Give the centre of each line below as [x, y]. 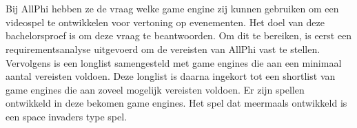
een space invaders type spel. [67, 116]
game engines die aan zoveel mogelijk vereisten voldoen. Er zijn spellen [155, 89]
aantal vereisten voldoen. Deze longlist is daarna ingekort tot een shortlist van [171, 76]
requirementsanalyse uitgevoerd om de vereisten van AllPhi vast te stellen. [163, 49]
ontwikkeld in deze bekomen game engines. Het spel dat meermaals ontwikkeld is [176, 103]
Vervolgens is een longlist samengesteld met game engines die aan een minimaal [174, 62]
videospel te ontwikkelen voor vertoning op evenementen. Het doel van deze [165, 22]
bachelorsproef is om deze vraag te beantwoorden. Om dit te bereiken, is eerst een [179, 35]
